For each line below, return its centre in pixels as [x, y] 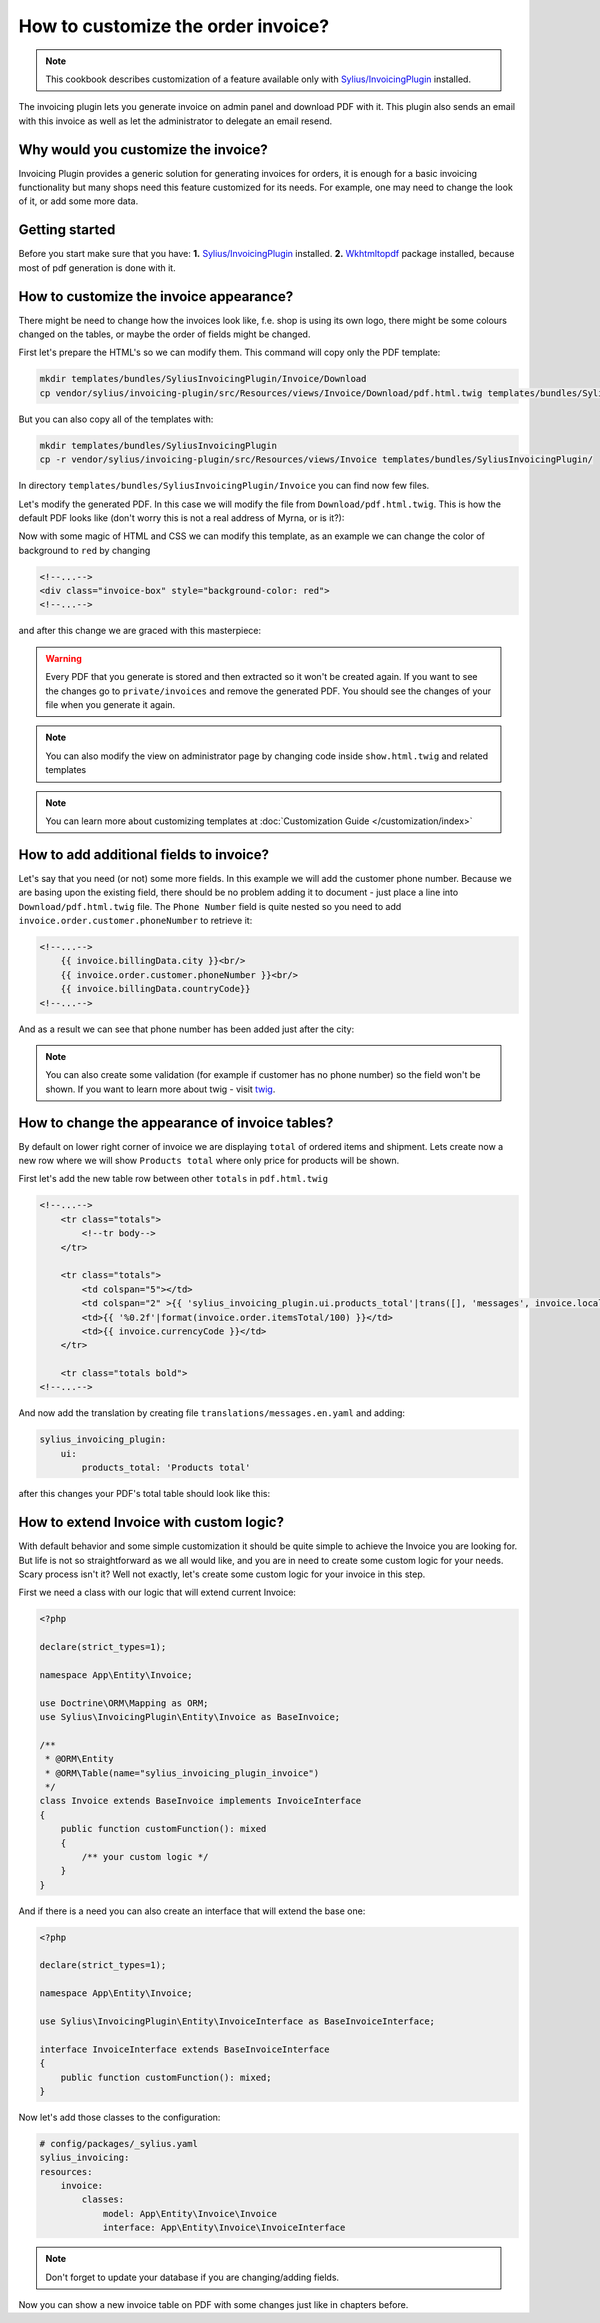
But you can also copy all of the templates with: [116, 419]
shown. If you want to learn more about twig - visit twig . [160, 1089]
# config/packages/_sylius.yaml [119, 2143]
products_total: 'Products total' [166, 1468]
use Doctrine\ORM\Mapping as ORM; [124, 1703]
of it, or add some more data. [78, 201]
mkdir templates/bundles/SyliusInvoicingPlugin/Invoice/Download [203, 379]
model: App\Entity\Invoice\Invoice [189, 2213]
